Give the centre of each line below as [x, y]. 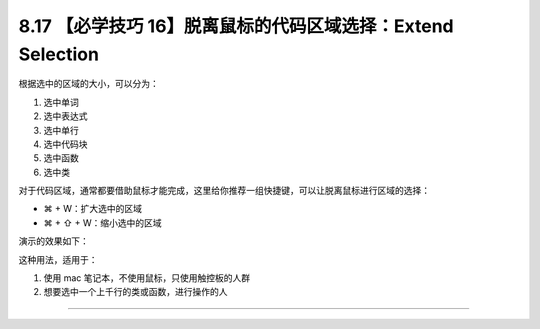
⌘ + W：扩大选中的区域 [92, 209]
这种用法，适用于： [58, 259]
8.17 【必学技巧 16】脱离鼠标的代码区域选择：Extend [236, 26]
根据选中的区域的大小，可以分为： [88, 84]
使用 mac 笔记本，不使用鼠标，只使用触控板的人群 [146, 278]
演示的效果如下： [53, 241]
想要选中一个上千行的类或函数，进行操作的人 [135, 292]
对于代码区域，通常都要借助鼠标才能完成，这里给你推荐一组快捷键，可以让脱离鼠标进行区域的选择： [224, 191]
